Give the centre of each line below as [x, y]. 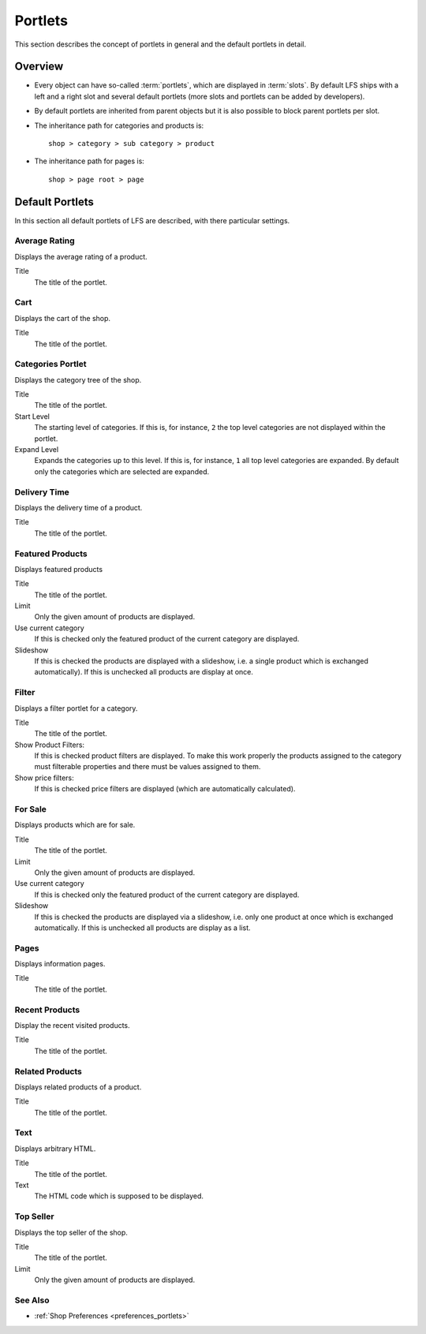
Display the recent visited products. [72, 1025]
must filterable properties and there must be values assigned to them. [148, 767]
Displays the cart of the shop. [62, 318]
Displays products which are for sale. [75, 825]
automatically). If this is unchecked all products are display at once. [144, 672]
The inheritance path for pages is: [90, 161]
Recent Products [47, 1010]
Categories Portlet [50, 364]
